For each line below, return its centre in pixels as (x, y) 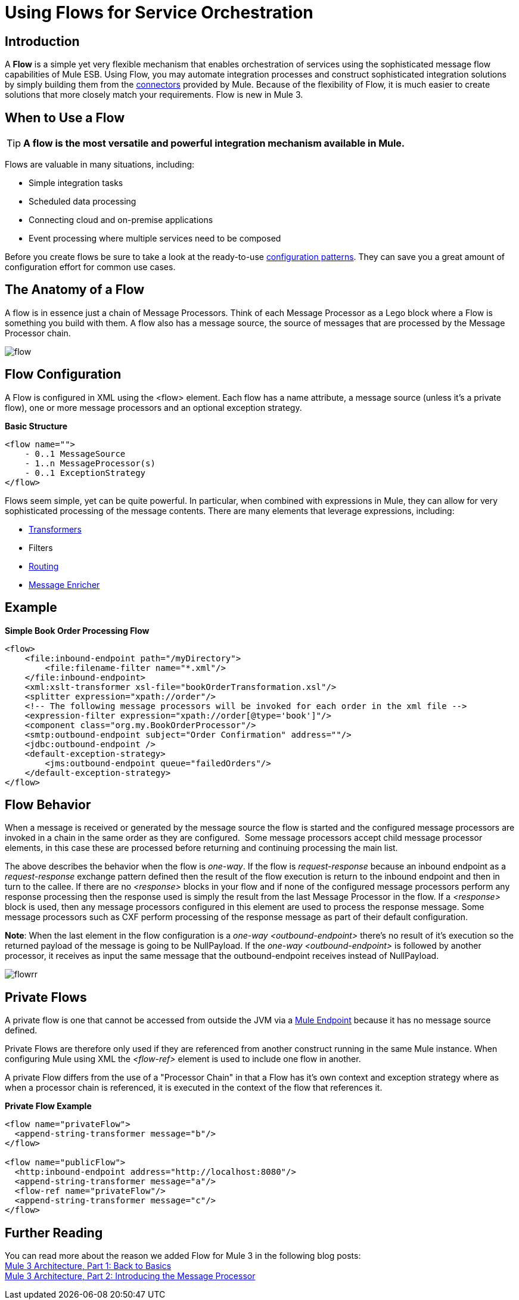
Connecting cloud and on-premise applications (121, 220)
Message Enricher (64, 584)
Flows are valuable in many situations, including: (100, 165)
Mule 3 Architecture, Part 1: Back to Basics (88, 1266)
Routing (44, 566)
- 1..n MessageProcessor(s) (90, 463)
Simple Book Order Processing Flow (77, 630)
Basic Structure (36, 426)
